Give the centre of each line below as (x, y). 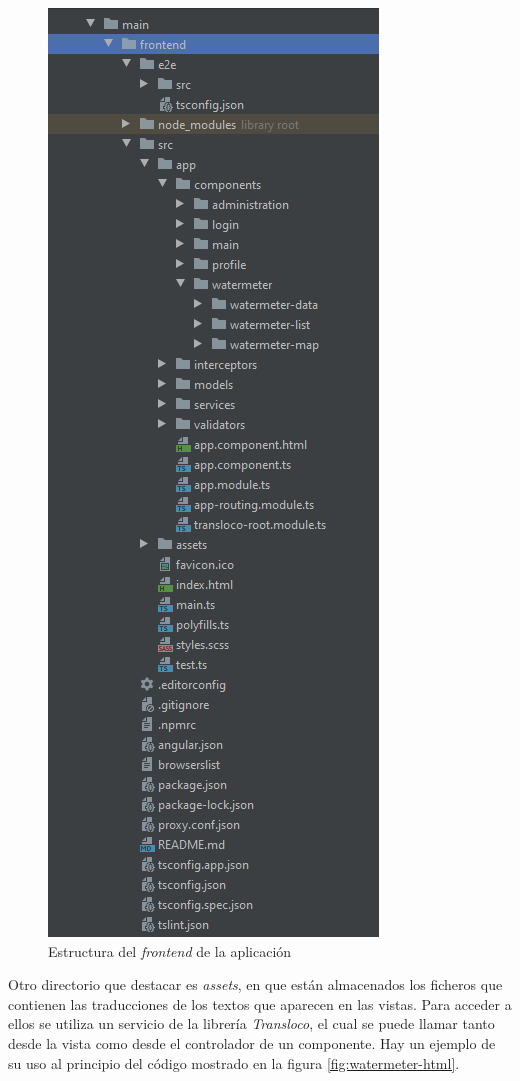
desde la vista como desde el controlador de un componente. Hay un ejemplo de (252, 1042)
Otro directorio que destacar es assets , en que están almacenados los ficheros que (255, 984)
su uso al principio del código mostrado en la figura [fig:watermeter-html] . (234, 1062)
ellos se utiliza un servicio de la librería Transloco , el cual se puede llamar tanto (251, 1023)
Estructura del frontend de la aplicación (170, 950)
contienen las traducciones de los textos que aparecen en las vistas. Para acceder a (260, 1003)
